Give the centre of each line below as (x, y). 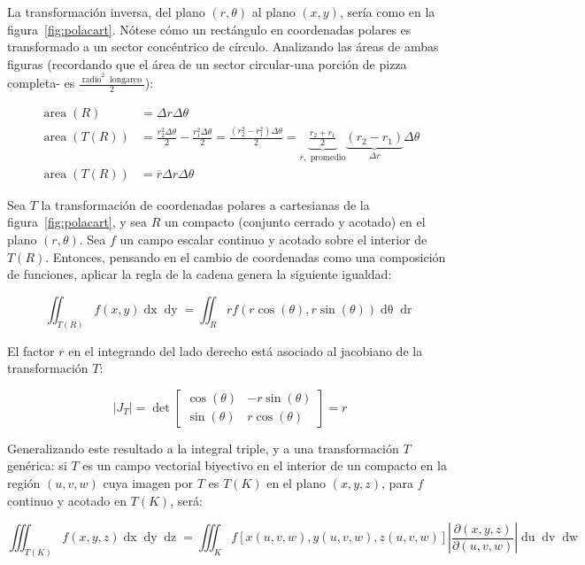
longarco (126, 79)
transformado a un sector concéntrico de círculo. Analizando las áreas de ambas (223, 46)
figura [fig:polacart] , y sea (77, 222)
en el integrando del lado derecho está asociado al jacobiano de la (246, 350)
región (24, 482)
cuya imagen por (148, 482)
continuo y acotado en (67, 500)
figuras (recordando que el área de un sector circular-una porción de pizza (207, 63)
